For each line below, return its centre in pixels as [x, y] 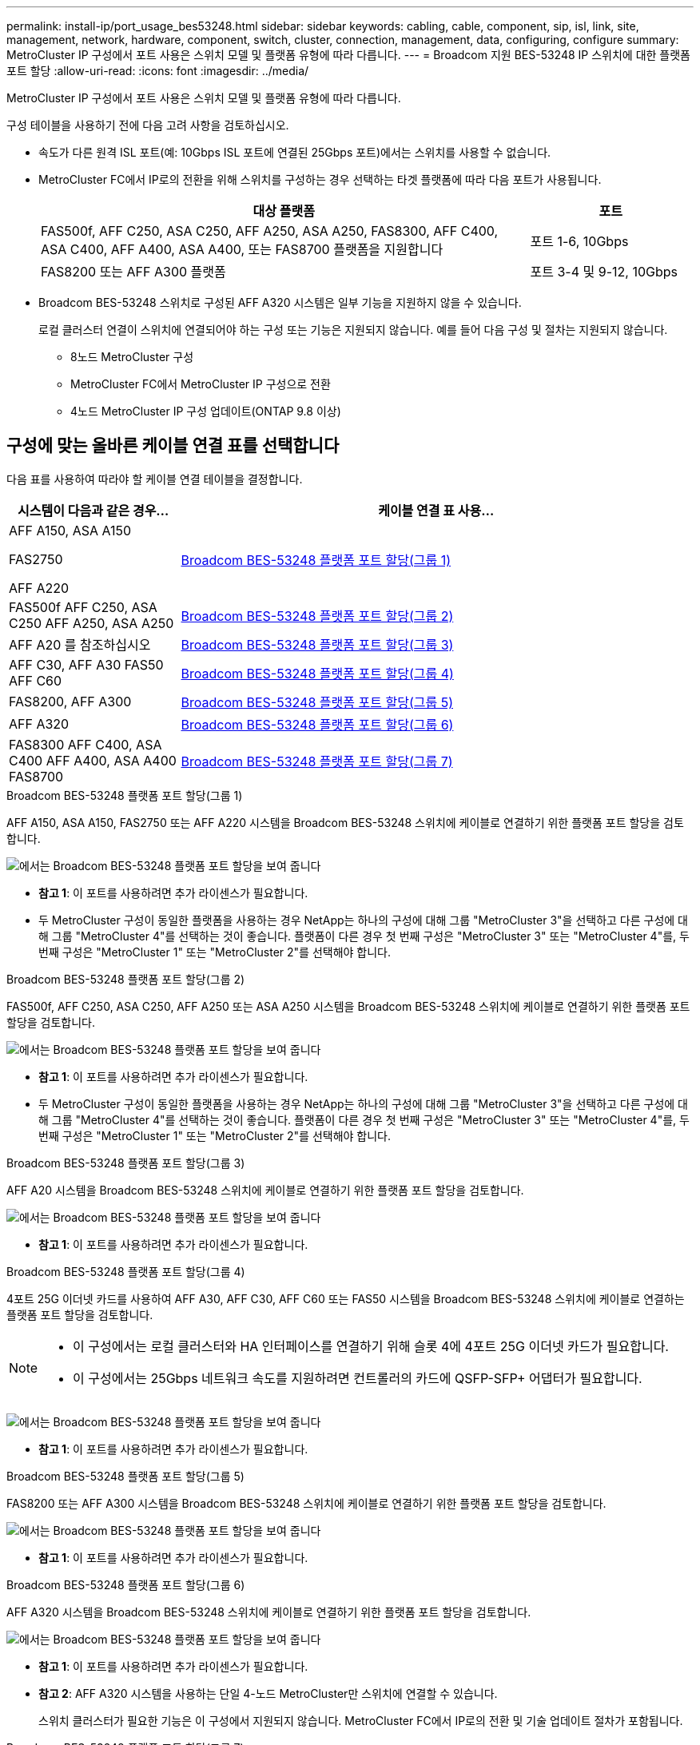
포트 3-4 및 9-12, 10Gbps [604, 272]
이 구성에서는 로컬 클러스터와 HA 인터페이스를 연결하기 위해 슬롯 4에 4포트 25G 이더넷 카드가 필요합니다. [371, 1346]
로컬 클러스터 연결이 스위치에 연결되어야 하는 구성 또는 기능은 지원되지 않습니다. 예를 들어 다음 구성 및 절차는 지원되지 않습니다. [353, 330]
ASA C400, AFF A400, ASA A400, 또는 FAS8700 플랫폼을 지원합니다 [242, 249]
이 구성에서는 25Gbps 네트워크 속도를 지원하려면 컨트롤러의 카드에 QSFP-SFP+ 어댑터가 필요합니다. [358, 1378]
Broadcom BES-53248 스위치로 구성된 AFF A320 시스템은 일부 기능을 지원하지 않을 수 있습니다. [280, 302]
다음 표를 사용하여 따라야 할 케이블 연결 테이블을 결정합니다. [155, 479]
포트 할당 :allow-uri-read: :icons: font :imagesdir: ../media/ [158, 71]
